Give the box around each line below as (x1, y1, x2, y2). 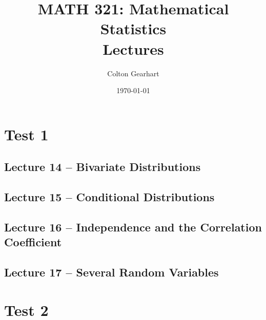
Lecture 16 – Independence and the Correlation (4, 219, 262, 234)
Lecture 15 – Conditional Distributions (4, 189, 215, 205)
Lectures (103, 38, 164, 59)
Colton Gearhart (107, 68, 159, 78)
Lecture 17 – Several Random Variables (4, 264, 219, 280)
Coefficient (4, 234, 62, 250)
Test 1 (4, 123, 49, 144)
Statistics (100, 18, 167, 39)
